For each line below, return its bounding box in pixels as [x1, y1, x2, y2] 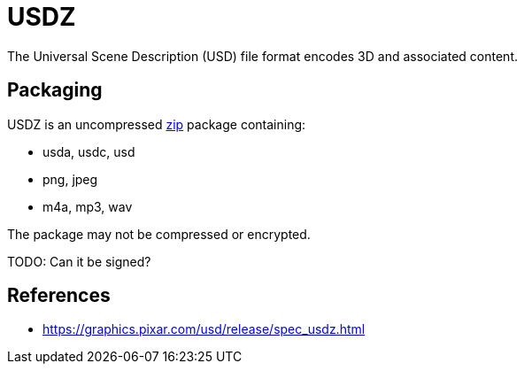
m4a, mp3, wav [42, 198, 133, 214]
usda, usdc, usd [42, 143, 135, 159]
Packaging [7, 79, 103, 102]
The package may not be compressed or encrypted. [7, 226, 311, 242]
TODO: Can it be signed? [7, 253, 151, 269]
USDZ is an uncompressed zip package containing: [7, 116, 306, 132]
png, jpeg [42, 171, 98, 187]
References [7, 284, 111, 307]
